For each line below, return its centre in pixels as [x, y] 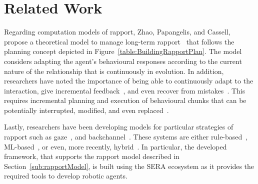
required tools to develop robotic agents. [66, 176]
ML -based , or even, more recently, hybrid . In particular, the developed [115, 146]
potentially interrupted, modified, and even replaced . [86, 110]
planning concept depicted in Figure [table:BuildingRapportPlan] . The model [123, 51]
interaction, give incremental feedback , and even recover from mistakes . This [125, 90]
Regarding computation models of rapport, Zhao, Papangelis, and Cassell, [117, 32]
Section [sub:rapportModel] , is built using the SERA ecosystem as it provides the [129, 166]
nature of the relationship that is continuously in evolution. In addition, [114, 71]
